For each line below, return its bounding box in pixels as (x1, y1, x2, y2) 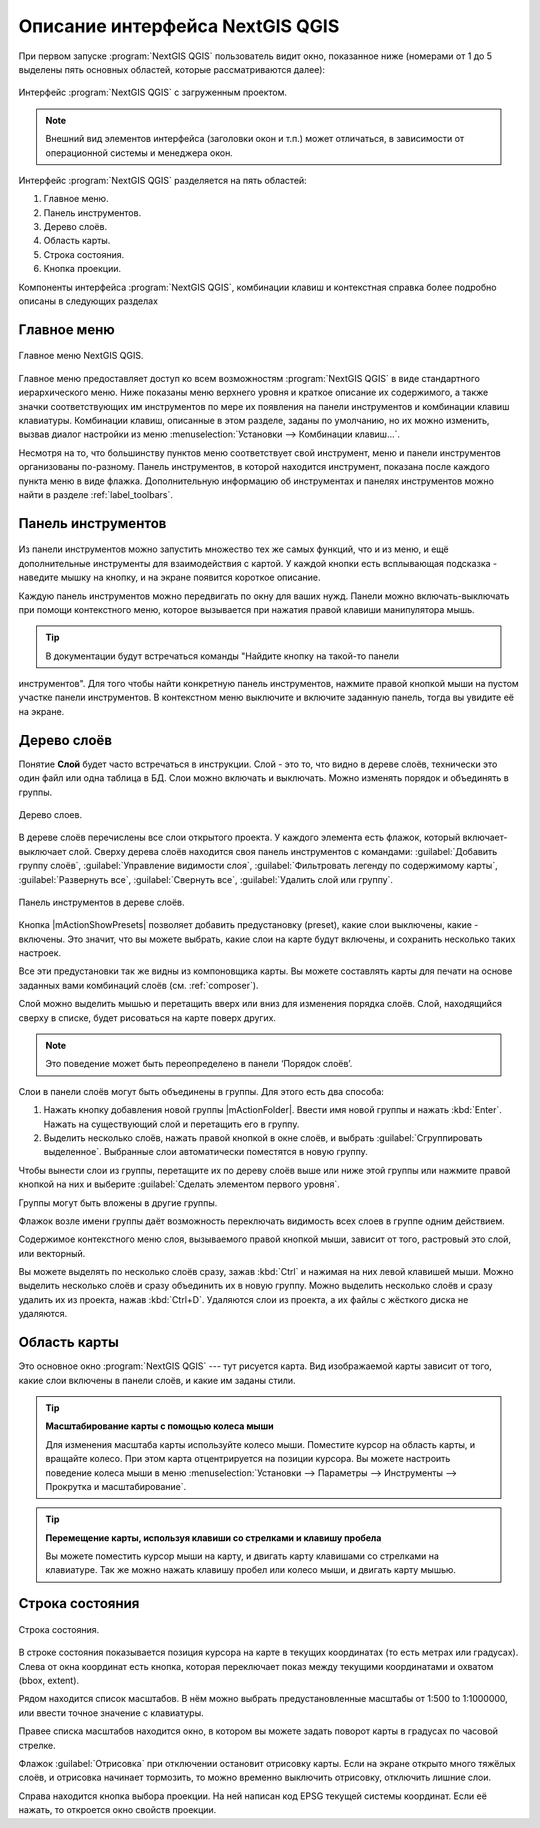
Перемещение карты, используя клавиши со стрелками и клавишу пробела (45, 1531, 382, 1544)
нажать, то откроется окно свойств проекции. (18, 1804, 217, 1816)
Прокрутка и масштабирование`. (45, 1480, 187, 1492)
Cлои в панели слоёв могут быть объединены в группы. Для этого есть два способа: (18, 1085, 385, 1097)
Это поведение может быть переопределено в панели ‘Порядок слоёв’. (45, 1058, 353, 1070)
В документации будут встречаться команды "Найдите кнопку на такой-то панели (45, 650, 400, 662)
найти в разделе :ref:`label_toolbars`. (18, 488, 174, 500)
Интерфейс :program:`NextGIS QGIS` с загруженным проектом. (18, 86, 288, 99)
